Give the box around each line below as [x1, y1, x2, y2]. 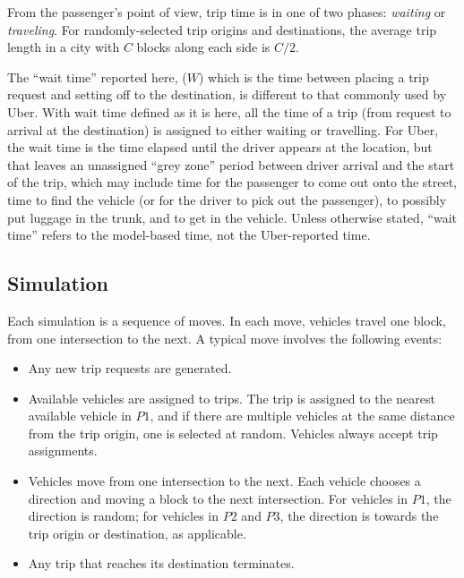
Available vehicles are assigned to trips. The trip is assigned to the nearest [28, 388, 435, 407]
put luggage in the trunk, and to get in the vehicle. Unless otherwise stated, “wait [7, 208, 458, 226]
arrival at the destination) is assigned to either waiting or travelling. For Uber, [7, 120, 439, 139]
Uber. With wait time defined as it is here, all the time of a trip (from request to [7, 102, 451, 121]
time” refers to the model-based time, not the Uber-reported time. [7, 225, 371, 244]
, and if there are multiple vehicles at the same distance [150, 406, 455, 425]
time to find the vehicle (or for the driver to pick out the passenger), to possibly [7, 190, 447, 208]
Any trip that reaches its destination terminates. [28, 554, 295, 573]
